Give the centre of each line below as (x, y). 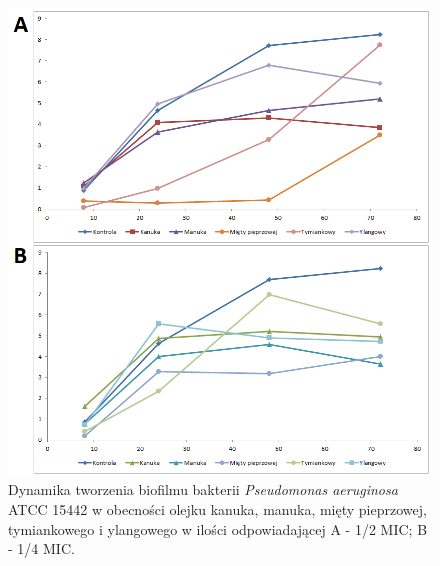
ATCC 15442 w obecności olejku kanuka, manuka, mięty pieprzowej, (217, 508)
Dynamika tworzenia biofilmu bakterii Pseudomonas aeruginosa (203, 489)
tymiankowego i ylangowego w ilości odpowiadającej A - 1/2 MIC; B (218, 528)
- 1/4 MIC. (41, 548)
